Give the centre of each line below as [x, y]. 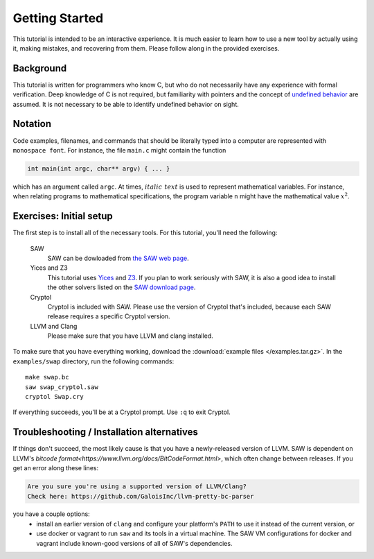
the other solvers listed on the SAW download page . [122, 287]
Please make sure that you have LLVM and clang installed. [131, 336]
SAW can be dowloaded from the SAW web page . [118, 258]
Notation [32, 124]
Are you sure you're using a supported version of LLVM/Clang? [137, 487]
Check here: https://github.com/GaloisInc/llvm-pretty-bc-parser [141, 496]
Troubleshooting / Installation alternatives [106, 432]
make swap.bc [47, 377]
